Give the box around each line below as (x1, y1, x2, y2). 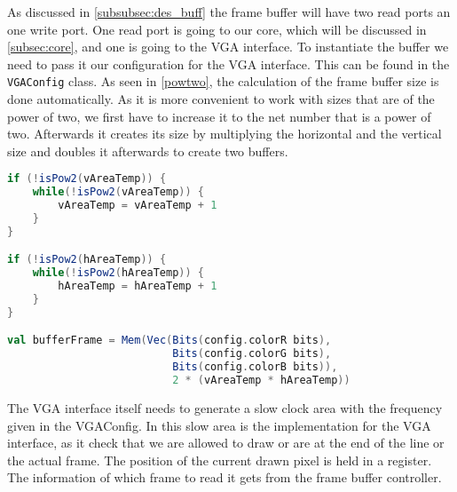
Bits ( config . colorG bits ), (172, 347, 332, 361)
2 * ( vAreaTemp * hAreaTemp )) (172, 374, 351, 387)
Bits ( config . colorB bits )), (172, 361, 338, 374)
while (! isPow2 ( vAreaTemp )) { (32, 186, 204, 199)
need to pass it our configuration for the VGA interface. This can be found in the (7, 54, 450, 73)
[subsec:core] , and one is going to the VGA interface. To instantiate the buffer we (7, 37, 449, 56)
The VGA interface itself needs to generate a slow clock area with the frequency (7, 398, 443, 417)
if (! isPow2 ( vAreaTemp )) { (7, 172, 167, 186)
